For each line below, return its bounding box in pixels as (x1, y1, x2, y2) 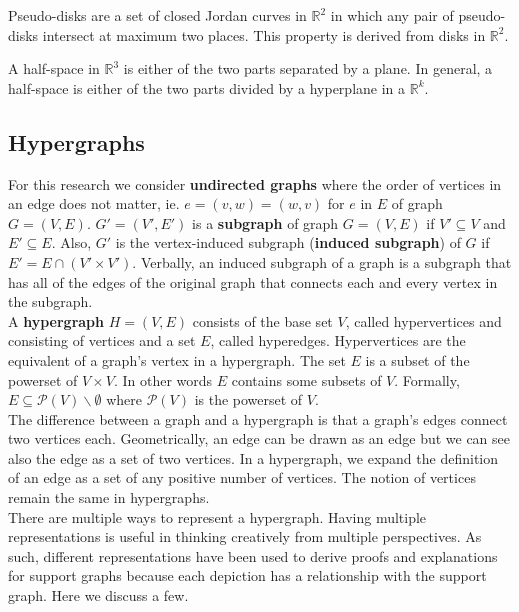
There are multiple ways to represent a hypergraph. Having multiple (8, 506, 427, 527)
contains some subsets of (231, 369, 382, 390)
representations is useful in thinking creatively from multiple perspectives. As (8, 526, 482, 547)
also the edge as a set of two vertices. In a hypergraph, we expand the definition (8, 447, 498, 468)
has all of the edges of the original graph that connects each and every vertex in (8, 271, 498, 292)
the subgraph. (8, 291, 93, 312)
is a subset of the (365, 349, 470, 370)
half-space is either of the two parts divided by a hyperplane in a (8, 77, 406, 98)
